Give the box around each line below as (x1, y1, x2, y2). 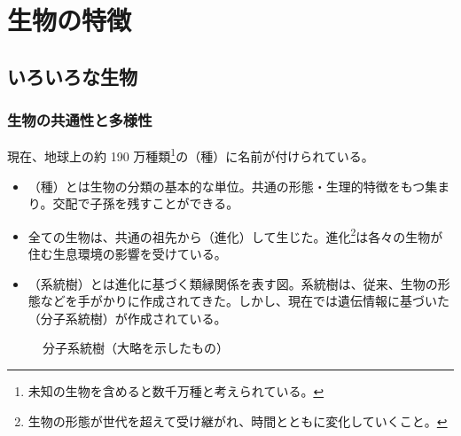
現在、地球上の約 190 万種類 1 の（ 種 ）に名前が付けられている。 (7, 144, 374, 166)
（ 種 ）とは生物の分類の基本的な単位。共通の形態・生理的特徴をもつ (27, 176, 426, 195)
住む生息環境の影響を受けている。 (27, 245, 227, 263)
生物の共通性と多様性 (7, 109, 152, 131)
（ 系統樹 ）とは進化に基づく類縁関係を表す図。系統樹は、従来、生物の (27, 274, 438, 292)
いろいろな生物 (7, 62, 137, 90)
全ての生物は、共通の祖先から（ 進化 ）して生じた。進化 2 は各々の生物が (27, 224, 443, 245)
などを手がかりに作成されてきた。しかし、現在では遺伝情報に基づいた (40, 292, 449, 310)
